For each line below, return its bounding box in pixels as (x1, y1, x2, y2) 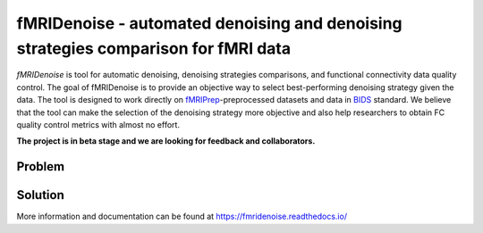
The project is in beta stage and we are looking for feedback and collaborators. (16, 136, 316, 146)
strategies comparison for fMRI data (16, 38, 291, 58)
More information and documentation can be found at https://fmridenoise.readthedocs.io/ (16, 211, 348, 222)
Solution (16, 187, 64, 203)
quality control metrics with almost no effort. (16, 119, 181, 129)
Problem (16, 159, 65, 174)
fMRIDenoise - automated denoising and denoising (16, 13, 402, 33)
